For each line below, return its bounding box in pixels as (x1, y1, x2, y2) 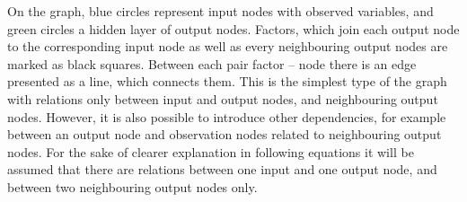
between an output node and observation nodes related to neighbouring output (7, 125, 442, 144)
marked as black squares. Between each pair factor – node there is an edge (7, 54, 417, 73)
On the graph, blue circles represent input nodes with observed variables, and (7, 2, 434, 20)
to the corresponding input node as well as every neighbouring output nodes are (7, 37, 448, 56)
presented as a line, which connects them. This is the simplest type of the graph (7, 72, 447, 91)
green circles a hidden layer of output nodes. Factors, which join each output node (7, 19, 460, 38)
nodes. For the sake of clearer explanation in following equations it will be (7, 142, 414, 161)
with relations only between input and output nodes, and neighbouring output (7, 89, 438, 108)
